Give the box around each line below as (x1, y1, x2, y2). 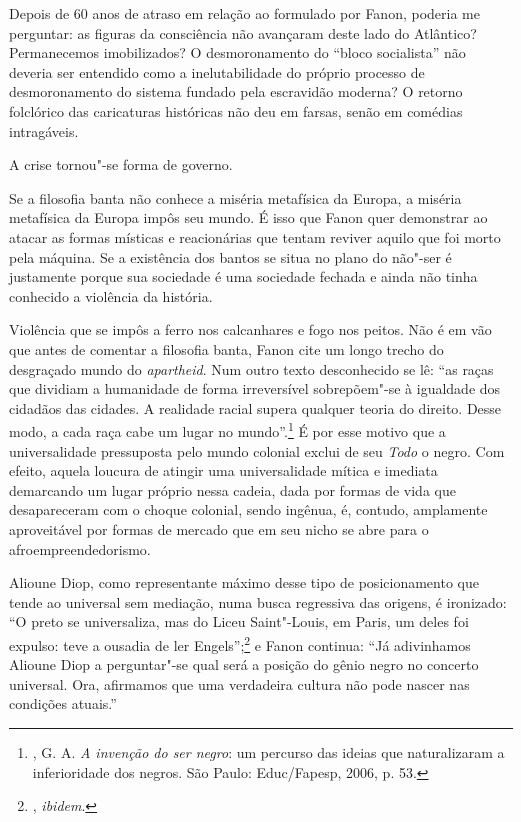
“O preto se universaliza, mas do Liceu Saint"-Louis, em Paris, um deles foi (9, 611, 469, 632)
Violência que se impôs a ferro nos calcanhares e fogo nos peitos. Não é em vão (9, 319, 492, 340)
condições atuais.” (9, 693, 117, 714)
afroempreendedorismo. (9, 538, 151, 559)
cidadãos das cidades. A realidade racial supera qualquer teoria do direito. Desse (9, 397, 502, 418)
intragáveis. (9, 120, 79, 141)
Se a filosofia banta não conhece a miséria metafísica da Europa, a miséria (9, 187, 462, 208)
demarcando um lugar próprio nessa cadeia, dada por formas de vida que (9, 479, 456, 500)
